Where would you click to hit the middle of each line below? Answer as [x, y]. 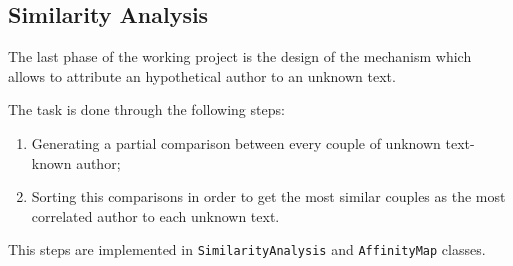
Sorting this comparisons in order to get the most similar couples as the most [268, 196]
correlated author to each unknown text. [155, 215]
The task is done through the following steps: [146, 109]
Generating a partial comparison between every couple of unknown [236, 142]
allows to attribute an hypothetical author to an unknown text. [202, 75]
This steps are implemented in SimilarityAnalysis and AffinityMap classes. [247, 249]
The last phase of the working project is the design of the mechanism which [240, 56]
